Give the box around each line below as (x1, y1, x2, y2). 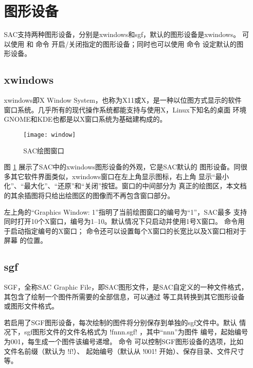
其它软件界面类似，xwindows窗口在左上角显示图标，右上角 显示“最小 (10, 171, 229, 181)
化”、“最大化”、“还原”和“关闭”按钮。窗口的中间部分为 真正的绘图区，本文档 (4, 181, 247, 191)
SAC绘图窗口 (23, 145, 64, 155)
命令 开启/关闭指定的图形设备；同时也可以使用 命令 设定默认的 (36, 38, 237, 49)
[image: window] (23, 131, 76, 138)
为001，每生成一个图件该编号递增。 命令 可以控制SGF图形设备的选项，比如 (4, 336, 244, 347)
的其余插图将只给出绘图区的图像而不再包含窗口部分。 (4, 190, 174, 200)
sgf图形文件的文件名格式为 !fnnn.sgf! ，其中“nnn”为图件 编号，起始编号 (24, 327, 248, 337)
